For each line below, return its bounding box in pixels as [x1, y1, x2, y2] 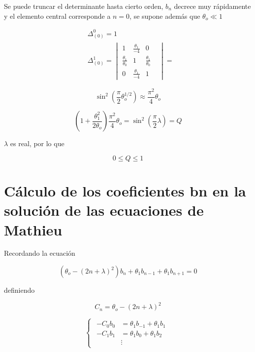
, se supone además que [129, 10, 200, 21]
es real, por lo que [10, 138, 64, 149]
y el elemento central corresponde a [4, 10, 111, 21]
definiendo [4, 285, 35, 295]
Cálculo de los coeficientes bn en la [4, 181, 246, 201]
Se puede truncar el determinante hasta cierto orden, [4, 1, 163, 11]
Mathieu [4, 219, 63, 239]
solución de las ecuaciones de [4, 200, 204, 220]
